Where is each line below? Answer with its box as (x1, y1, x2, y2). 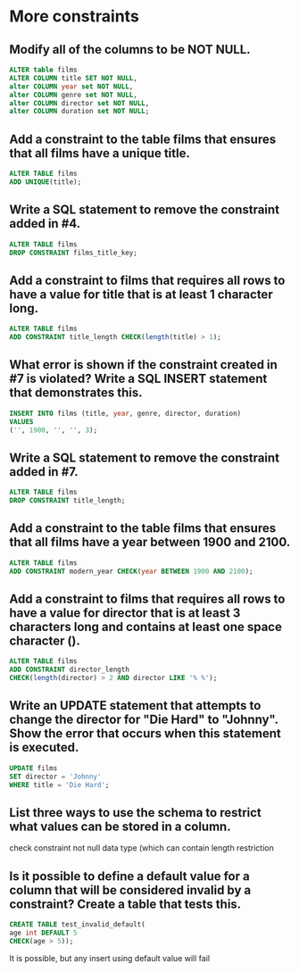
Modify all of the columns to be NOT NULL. (9, 42, 252, 57)
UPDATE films (9, 763, 58, 773)
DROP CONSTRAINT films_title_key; (9, 248, 138, 257)
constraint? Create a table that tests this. (9, 896, 242, 911)
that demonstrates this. (9, 386, 143, 401)
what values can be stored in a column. (9, 818, 231, 834)
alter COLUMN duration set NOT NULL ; (9, 107, 150, 116)
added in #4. (9, 216, 81, 231)
